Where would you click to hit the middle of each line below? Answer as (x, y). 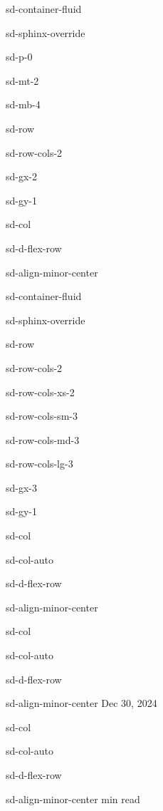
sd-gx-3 (22, 487)
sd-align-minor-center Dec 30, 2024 (81, 703)
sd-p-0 (19, 57)
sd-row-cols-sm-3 (42, 416)
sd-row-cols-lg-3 (40, 464)
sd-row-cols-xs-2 (40, 392)
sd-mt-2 (22, 80)
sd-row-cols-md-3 (43, 439)
